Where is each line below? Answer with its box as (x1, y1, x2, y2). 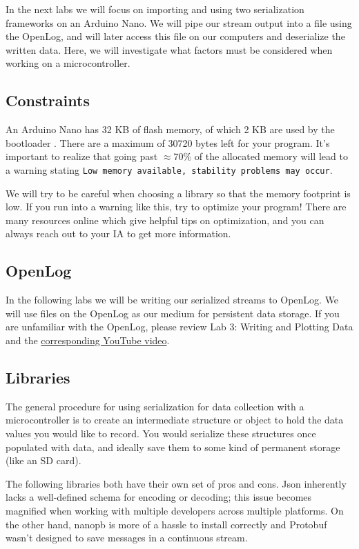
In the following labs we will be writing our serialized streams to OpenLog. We (6, 292, 339, 307)
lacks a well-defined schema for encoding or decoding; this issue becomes (6, 490, 312, 504)
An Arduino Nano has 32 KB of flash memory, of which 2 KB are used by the (6, 122, 335, 137)
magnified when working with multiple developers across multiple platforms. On (6, 503, 344, 517)
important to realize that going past (6, 149, 158, 163)
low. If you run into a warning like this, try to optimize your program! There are (6, 199, 347, 214)
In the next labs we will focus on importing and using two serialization (6, 2, 304, 16)
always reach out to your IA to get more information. (6, 226, 231, 241)
